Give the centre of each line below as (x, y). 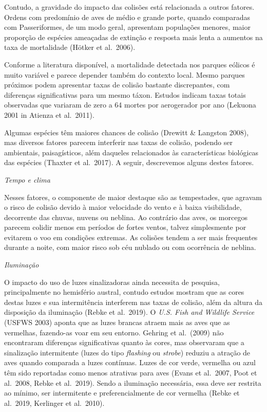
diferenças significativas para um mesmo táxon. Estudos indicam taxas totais (125, 94)
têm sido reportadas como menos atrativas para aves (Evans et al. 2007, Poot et (131, 372)
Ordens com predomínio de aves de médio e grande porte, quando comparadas (127, 17)
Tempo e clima (27, 179)
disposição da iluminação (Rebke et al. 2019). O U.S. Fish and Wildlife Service (129, 312)
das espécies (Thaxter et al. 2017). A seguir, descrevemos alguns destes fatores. (129, 162)
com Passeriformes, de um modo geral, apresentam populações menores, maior (127, 27)
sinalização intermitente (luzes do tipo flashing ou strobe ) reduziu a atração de (127, 352)
